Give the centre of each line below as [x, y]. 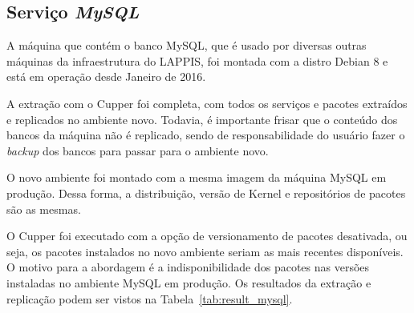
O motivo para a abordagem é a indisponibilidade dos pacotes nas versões [188, 267]
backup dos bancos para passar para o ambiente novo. [138, 150]
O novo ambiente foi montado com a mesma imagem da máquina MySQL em [197, 177]
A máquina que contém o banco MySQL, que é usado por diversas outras [187, 45]
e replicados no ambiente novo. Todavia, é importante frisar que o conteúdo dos [202, 119]
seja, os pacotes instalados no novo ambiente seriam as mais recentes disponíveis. [205, 251]
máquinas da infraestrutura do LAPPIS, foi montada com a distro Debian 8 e [197, 60]
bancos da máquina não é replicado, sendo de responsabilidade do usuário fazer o [206, 135]
